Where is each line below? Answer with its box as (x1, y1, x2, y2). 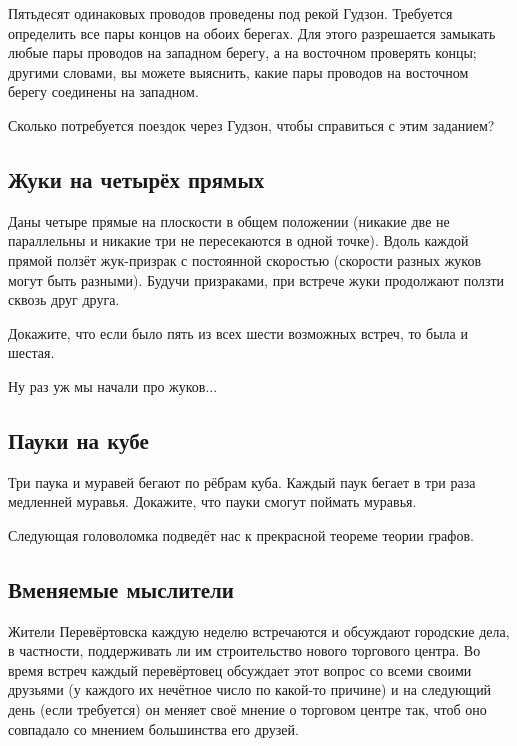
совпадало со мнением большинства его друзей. (8, 718, 299, 739)
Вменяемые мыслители (8, 573, 234, 604)
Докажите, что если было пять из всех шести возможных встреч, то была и (8, 322, 468, 343)
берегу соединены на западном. (8, 81, 199, 102)
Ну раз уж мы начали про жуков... (8, 375, 218, 396)
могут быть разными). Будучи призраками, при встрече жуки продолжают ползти (8, 269, 505, 290)
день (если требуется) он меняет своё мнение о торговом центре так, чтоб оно (8, 699, 487, 720)
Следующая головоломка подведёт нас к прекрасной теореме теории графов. (8, 524, 474, 545)
